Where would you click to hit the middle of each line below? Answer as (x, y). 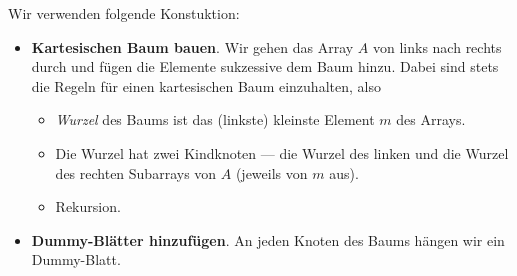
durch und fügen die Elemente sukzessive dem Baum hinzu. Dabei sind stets (265, 66)
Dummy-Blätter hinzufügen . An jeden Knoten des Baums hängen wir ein (268, 239)
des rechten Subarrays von (136, 172)
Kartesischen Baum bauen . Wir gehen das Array (192, 46)
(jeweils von (271, 172)
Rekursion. (88, 206)
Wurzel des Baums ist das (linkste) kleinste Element (215, 119)
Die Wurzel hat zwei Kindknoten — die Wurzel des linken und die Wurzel (282, 152)
